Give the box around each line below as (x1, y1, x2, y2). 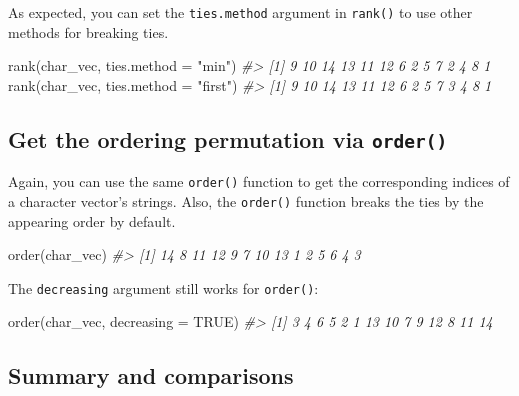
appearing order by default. (8, 210, 176, 231)
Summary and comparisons (8, 360, 294, 391)
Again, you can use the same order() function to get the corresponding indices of (8, 171, 510, 192)
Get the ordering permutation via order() (8, 123, 448, 154)
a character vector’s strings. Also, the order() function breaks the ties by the (8, 190, 484, 211)
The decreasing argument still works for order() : (8, 277, 319, 298)
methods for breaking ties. (8, 21, 169, 42)
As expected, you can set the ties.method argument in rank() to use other (8, 2, 473, 22)
